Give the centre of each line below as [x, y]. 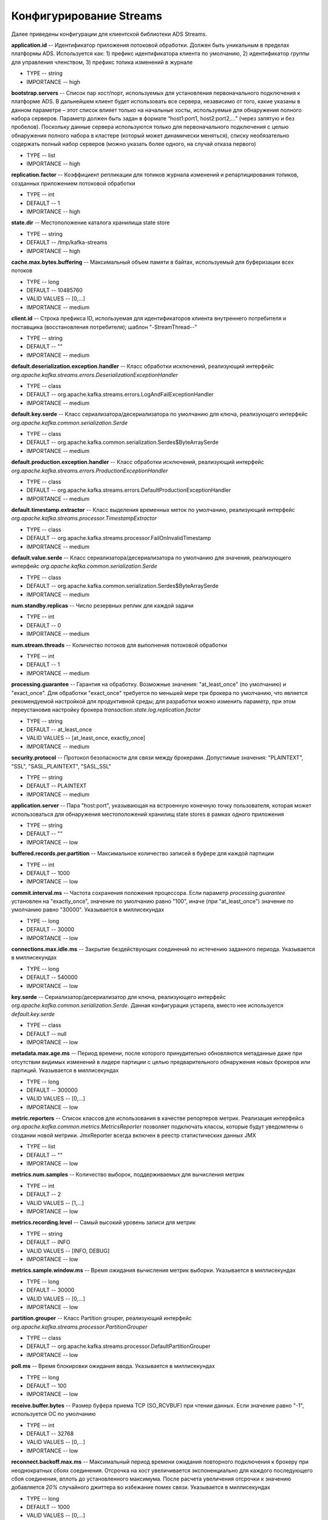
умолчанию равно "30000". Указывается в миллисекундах [88, 910]
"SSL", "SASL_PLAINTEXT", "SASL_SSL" [61, 766]
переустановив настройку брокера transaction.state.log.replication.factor [106, 710]
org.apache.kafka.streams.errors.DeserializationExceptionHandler [95, 375]
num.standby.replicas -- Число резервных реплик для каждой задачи [102, 606]
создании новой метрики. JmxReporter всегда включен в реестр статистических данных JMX [134, 1135]
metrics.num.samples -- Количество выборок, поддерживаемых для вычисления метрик [128, 1175]
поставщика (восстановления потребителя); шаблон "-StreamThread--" [104, 327]
